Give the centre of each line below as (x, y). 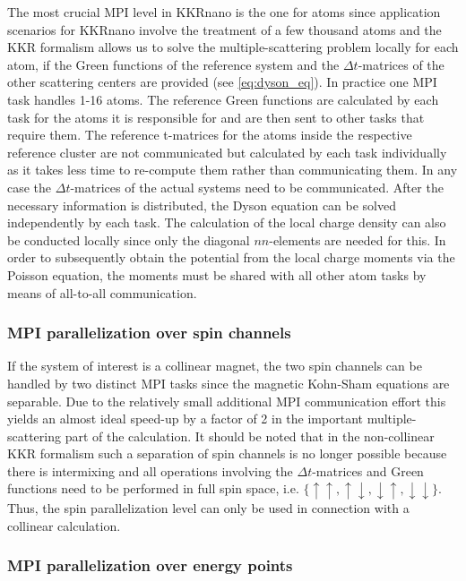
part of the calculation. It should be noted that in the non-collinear (250, 436)
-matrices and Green (368, 470)
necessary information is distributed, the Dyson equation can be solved (202, 205)
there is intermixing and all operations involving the (150, 470)
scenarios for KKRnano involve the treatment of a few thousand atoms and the (224, 29)
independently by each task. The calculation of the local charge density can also (227, 222)
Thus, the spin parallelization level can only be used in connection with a (208, 507)
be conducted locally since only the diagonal (129, 239)
